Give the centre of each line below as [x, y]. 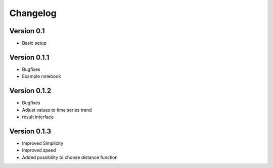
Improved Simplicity [43, 143]
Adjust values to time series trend [57, 110]
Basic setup [34, 43]
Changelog [33, 13]
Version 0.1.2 [30, 91]
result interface [38, 117]
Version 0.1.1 [29, 57]
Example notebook [41, 76]
